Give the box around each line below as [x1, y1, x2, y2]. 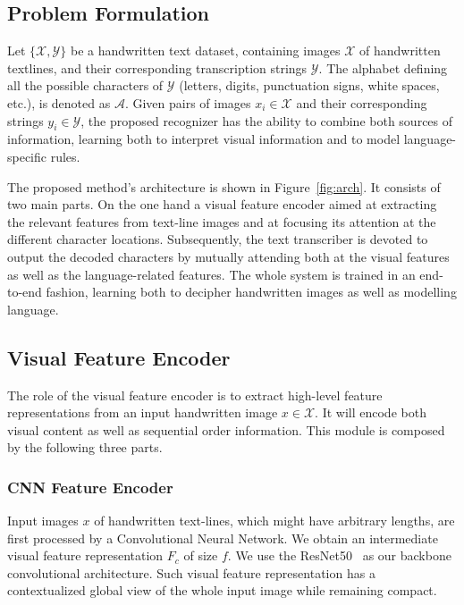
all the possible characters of [7, 76, 164, 95]
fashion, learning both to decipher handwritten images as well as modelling [46, 282, 457, 301]
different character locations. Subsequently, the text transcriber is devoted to [7, 230, 428, 248]
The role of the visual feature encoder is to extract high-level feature [7, 385, 383, 404]
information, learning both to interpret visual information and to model [7, 130, 401, 148]
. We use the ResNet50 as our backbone [227, 546, 451, 565]
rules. [50, 147, 80, 165]
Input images [7, 511, 79, 530]
